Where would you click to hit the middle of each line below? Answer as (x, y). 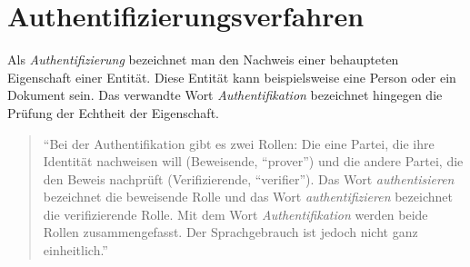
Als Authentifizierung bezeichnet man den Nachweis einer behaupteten (203, 59)
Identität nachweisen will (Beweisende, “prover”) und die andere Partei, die (253, 161)
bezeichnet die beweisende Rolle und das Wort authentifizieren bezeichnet (248, 197)
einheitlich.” (75, 250)
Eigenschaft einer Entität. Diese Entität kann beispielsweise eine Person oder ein (232, 77)
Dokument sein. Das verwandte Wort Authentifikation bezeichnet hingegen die (225, 95)
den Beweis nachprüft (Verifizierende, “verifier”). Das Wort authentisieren (249, 178)
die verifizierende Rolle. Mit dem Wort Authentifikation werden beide (235, 214)
